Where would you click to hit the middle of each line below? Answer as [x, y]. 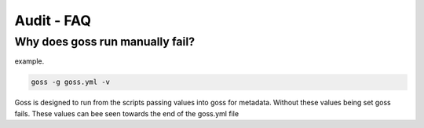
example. [29, 61]
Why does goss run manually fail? [105, 42]
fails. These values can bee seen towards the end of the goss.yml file [127, 113]
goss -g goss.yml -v [70, 82]
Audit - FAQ [53, 20]
